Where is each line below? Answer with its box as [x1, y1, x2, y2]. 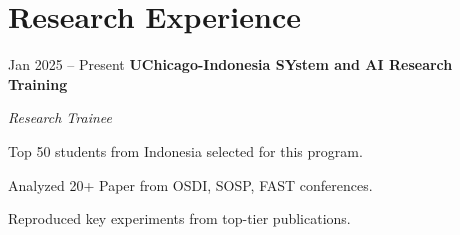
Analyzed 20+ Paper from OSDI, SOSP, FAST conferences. [8, 174, 373, 195]
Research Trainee [8, 107, 112, 128]
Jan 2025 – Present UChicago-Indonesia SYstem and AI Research [8, 54, 453, 75]
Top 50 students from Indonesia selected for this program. [8, 140, 363, 161]
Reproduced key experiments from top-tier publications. [8, 208, 351, 229]
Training [8, 73, 68, 94]
